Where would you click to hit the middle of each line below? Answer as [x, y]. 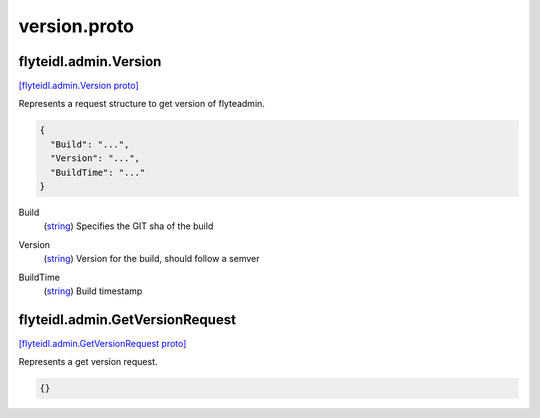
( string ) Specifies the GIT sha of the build [128, 226]
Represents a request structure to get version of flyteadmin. [141, 104]
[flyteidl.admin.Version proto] [78, 86]
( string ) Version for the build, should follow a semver [151, 259]
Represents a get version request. [88, 362]
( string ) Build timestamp [93, 291]
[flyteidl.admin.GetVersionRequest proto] [102, 343]
